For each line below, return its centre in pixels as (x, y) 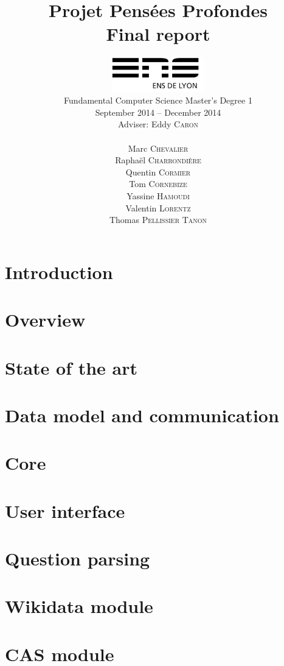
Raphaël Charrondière (158, 160)
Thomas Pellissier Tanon (158, 220)
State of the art (71, 367)
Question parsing (78, 558)
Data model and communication (142, 415)
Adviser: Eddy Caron (158, 124)
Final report (158, 34)
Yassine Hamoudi (158, 196)
